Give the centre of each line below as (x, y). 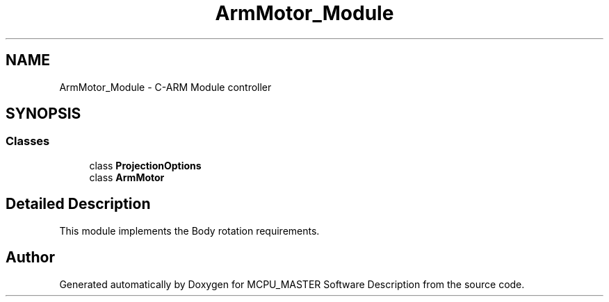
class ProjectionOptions (145, 165)
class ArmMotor (127, 177)
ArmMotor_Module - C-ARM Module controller (165, 87)
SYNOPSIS (43, 114)
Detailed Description (78, 204)
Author (30, 258)
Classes (28, 141)
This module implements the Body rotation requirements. (189, 230)
